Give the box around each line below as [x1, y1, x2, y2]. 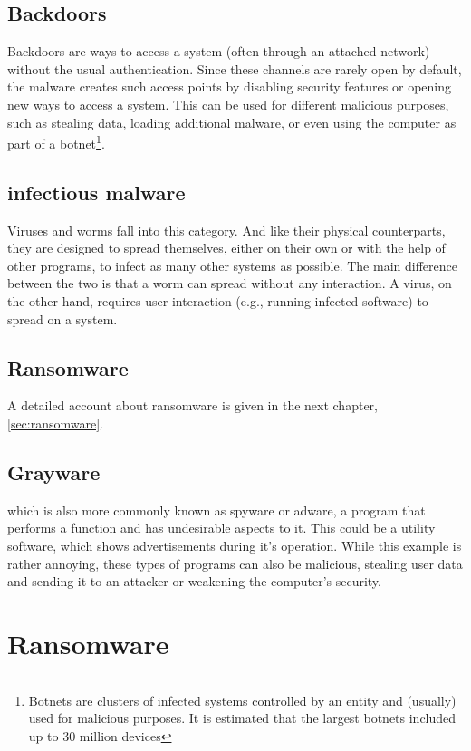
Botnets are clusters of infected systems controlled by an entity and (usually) [28, 690, 457, 709]
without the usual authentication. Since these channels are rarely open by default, [7, 59, 462, 78]
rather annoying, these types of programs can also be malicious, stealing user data [7, 554, 463, 573]
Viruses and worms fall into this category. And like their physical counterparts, [7, 220, 446, 239]
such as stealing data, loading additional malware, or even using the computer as [7, 112, 457, 131]
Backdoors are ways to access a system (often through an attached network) [7, 42, 430, 61]
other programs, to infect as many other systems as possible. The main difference [7, 255, 457, 274]
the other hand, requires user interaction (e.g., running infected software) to [7, 292, 428, 310]
